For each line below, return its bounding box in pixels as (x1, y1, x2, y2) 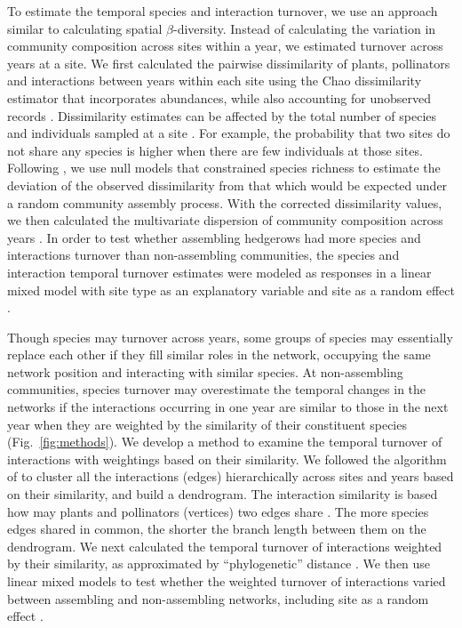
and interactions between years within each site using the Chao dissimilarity (7, 71, 422, 90)
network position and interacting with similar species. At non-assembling (7, 362, 403, 381)
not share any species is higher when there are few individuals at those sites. (7, 141, 423, 159)
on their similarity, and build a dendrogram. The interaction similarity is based (7, 485, 438, 503)
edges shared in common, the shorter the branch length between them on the (7, 519, 426, 538)
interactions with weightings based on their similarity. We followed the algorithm (7, 449, 447, 468)
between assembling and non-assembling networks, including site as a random (7, 589, 429, 608)
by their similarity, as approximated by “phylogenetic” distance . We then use (7, 554, 431, 573)
